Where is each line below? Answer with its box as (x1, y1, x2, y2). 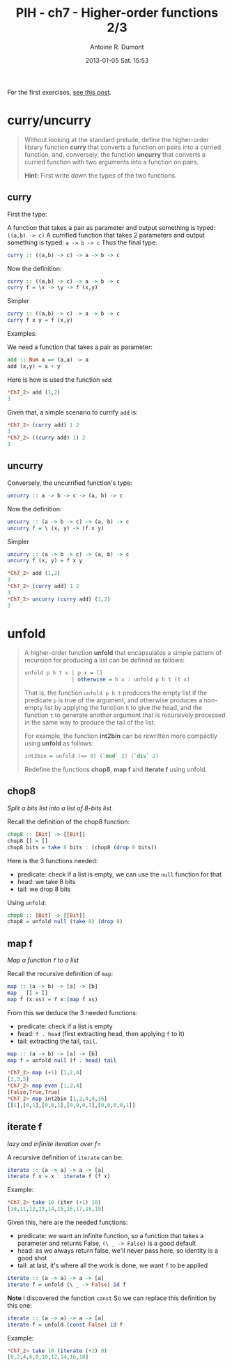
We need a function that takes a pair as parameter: (7, 343, 153, 351)
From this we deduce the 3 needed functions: (7, 1008, 138, 1017)
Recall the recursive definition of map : (7, 970, 114, 978)
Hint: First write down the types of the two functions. (24, 171, 177, 179)
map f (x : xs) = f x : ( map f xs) (7, 996, 98, 1003)
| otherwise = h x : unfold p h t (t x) (71, 676, 190, 683)
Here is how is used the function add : (7, 375, 114, 384)
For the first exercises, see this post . (7, 88, 111, 96)
